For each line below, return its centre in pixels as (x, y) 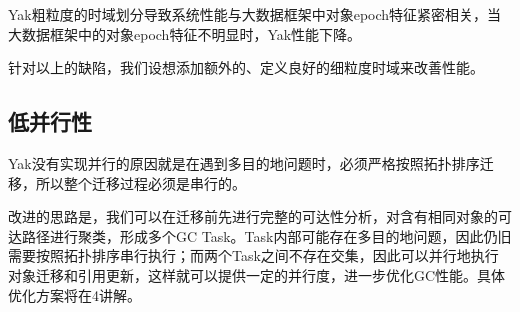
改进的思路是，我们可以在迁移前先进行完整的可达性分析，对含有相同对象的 (253, 216)
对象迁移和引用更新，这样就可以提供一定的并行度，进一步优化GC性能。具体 (257, 274)
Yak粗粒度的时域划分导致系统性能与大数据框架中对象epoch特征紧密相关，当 (255, 14)
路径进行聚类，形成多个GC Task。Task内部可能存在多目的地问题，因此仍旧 (266, 235)
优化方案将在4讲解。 (74, 294)
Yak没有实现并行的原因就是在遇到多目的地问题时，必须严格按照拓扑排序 (244, 162)
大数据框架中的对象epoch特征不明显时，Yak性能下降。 (185, 33)
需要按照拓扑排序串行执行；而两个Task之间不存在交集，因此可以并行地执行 (253, 255)
